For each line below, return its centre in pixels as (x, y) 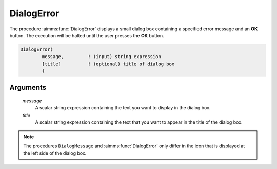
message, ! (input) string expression (101, 57)
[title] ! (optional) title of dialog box (108, 64)
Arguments (28, 87)
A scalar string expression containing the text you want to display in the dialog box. (123, 108)
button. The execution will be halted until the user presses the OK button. (87, 35)
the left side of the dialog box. (55, 153)
